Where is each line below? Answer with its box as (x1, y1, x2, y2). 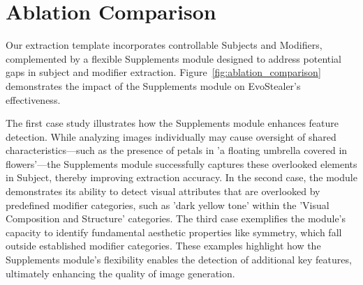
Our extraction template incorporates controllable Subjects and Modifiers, (6, 38, 323, 52)
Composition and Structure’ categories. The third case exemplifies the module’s (6, 211, 346, 226)
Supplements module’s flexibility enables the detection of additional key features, (6, 252, 352, 267)
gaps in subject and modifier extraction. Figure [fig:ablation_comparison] (6, 65, 321, 79)
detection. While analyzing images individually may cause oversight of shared (6, 129, 336, 144)
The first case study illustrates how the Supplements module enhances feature (6, 116, 339, 130)
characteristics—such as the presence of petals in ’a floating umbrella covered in (6, 143, 348, 157)
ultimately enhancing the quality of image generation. (6, 265, 235, 280)
